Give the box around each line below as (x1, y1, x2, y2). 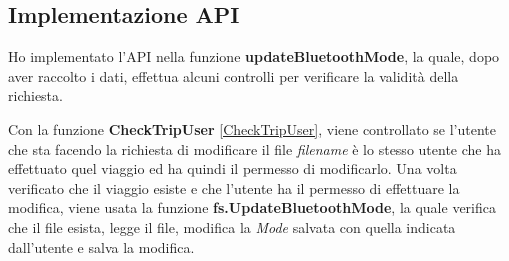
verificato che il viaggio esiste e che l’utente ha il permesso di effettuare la (8, 177, 460, 198)
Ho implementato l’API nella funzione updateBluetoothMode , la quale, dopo (8, 46, 500, 67)
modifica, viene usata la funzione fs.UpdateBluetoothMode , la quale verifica (8, 197, 496, 218)
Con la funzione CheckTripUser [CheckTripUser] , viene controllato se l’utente (8, 118, 497, 139)
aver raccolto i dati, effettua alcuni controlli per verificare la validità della (8, 65, 459, 86)
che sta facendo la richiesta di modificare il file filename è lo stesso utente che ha (8, 138, 501, 159)
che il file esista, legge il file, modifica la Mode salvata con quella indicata (8, 216, 456, 237)
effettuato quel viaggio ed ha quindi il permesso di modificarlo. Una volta (8, 158, 457, 179)
